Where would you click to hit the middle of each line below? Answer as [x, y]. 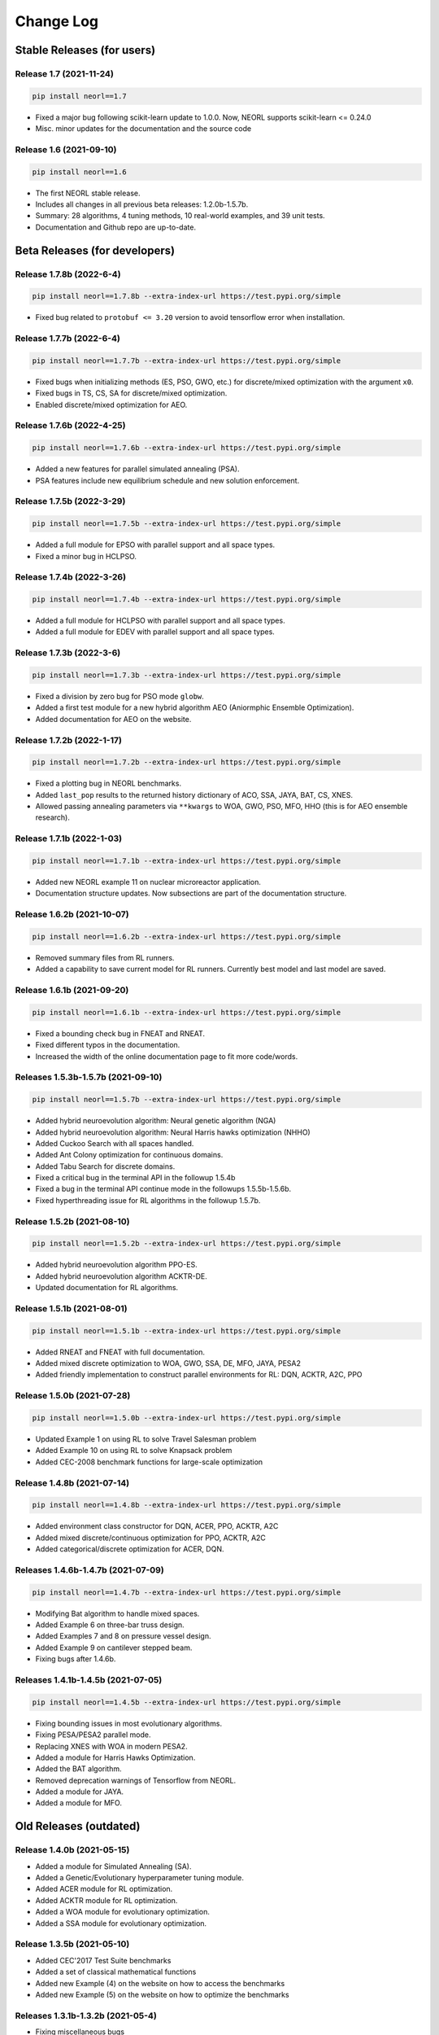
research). [53, 817]
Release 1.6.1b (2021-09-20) [72, 991]
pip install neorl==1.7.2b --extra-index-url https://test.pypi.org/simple [187, 762]
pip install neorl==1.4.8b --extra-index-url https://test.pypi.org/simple [187, 1505]
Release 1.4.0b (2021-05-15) [72, 1850]
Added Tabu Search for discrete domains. [105, 1166]
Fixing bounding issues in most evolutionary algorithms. [129, 1723]
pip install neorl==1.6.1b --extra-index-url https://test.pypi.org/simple [187, 1012]
